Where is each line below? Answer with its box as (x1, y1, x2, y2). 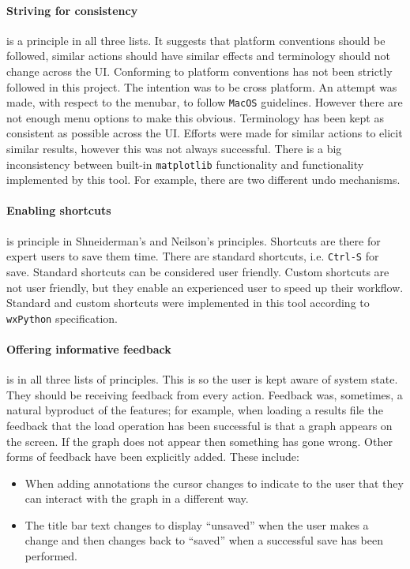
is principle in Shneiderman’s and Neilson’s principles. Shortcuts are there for (6, 232, 381, 249)
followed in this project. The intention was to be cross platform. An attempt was (6, 78, 397, 95)
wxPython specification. (6, 309, 118, 326)
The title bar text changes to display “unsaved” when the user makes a (24, 516, 369, 533)
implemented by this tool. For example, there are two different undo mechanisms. (6, 171, 401, 188)
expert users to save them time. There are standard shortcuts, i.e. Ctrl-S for (6, 248, 379, 264)
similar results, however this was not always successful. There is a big (6, 140, 342, 157)
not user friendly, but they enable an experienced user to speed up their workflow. (6, 279, 404, 295)
